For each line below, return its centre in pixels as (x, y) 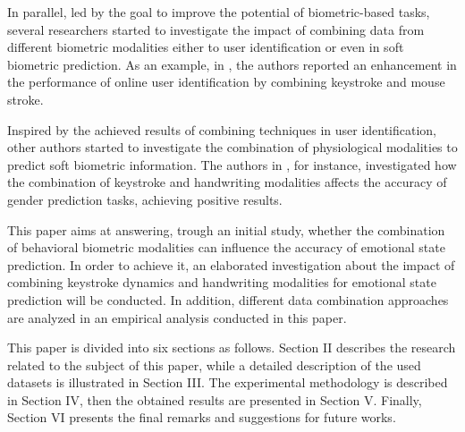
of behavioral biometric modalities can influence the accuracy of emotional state (226, 247)
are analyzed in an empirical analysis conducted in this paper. (177, 317)
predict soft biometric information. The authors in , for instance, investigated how (232, 164)
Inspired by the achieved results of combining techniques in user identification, (222, 129)
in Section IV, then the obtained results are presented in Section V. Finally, (215, 399)
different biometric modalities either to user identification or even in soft (206, 47)
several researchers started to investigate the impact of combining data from (216, 29)
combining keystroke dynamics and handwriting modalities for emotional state (222, 282)
